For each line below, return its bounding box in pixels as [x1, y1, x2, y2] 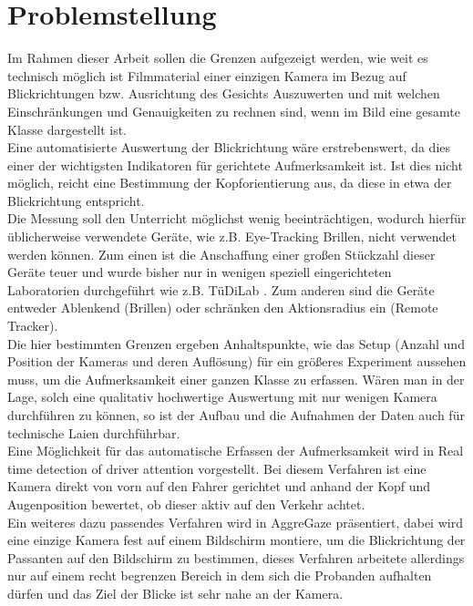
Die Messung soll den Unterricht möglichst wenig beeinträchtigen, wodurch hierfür [7, 209, 467, 228]
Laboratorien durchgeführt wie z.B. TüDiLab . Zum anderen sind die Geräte [7, 280, 435, 299]
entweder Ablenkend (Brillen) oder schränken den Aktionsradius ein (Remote [7, 298, 438, 317]
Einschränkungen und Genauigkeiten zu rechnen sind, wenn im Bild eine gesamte [7, 101, 461, 120]
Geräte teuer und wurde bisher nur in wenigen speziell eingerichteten [7, 262, 392, 282]
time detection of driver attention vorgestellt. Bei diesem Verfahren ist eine [7, 458, 427, 478]
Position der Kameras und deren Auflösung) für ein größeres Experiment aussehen [7, 352, 467, 371]
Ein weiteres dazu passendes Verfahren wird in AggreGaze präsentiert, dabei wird [7, 512, 463, 531]
